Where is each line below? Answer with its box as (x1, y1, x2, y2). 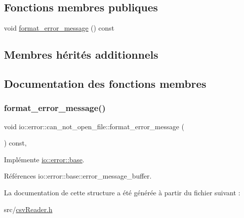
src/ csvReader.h (4, 204, 53, 214)
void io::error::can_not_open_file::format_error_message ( (4, 121, 184, 131)
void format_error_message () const (4, 23, 115, 33)
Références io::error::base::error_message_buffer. (4, 171, 152, 181)
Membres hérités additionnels (4, 47, 159, 62)
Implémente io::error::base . (4, 154, 84, 164)
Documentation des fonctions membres (4, 75, 206, 91)
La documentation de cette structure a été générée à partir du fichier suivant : (4, 187, 241, 197)
